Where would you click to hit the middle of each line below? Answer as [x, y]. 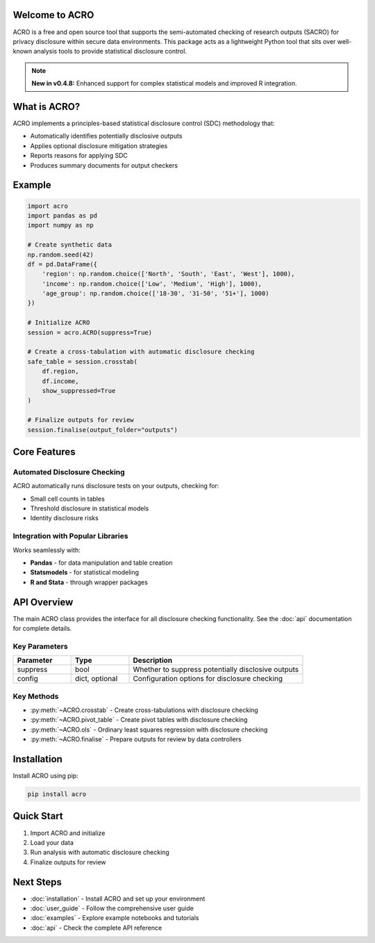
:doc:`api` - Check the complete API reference [96, 928]
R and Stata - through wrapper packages [89, 582]
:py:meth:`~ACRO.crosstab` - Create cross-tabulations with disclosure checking [144, 710]
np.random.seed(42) [60, 255]
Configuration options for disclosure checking [208, 679]
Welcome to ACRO [53, 15]
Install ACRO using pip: [46, 776]
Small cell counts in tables [68, 499]
